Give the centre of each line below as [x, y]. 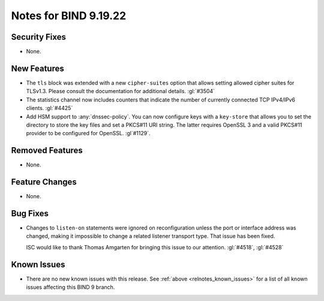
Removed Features [47, 150]
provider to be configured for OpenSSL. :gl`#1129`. [88, 133]
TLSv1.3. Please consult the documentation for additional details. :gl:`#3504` [121, 91]
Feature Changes [44, 182]
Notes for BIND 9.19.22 [69, 16]
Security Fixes [38, 37]
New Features [37, 68]
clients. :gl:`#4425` [49, 108]
